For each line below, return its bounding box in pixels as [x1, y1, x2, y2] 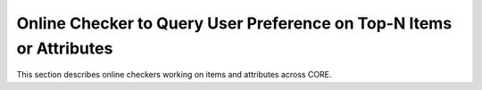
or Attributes [16, 38, 113, 58]
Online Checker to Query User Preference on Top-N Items [16, 13, 453, 33]
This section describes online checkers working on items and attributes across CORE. [16, 70, 332, 80]
